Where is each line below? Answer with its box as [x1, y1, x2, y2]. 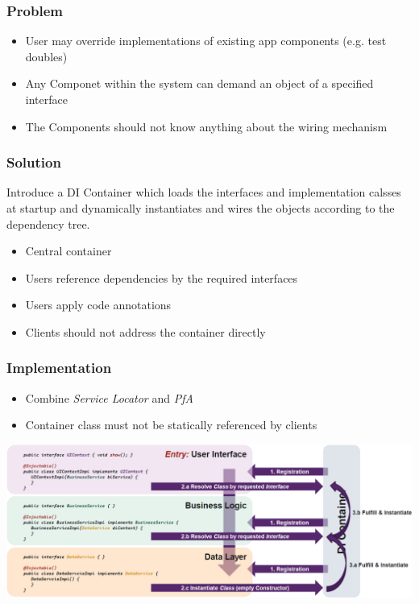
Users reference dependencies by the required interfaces [25, 269, 298, 286]
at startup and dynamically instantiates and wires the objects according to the [6, 200, 395, 216]
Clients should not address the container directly [25, 323, 266, 340]
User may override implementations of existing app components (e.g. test [25, 32, 387, 49]
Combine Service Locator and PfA [25, 389, 193, 406]
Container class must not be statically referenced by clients [25, 416, 317, 433]
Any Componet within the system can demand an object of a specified [25, 75, 374, 92]
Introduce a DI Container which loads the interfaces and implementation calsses [6, 184, 401, 201]
